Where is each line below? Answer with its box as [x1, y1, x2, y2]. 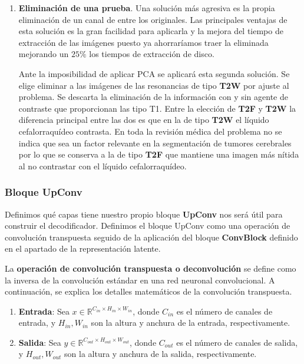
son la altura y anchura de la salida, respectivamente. [64, 348, 257, 360]
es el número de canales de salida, [176, 336, 298, 348]
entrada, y [18, 316, 56, 329]
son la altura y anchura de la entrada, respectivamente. [91, 316, 290, 329]
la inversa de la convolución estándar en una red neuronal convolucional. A [5, 273, 275, 286]
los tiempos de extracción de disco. [89, 48, 214, 60]
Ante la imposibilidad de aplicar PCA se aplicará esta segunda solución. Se [18, 67, 290, 79]
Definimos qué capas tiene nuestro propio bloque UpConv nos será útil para [5, 208, 283, 220]
